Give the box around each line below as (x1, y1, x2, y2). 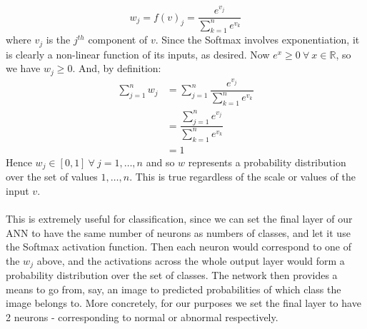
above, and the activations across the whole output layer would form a (36, 253, 345, 268)
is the (46, 32, 71, 47)
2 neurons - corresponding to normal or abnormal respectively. (6, 310, 278, 324)
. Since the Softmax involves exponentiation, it (155, 32, 360, 47)
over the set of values (6, 169, 98, 184)
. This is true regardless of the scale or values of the (129, 169, 356, 184)
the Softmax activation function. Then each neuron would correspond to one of (6, 239, 352, 254)
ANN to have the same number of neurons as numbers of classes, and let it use (6, 225, 351, 240)
